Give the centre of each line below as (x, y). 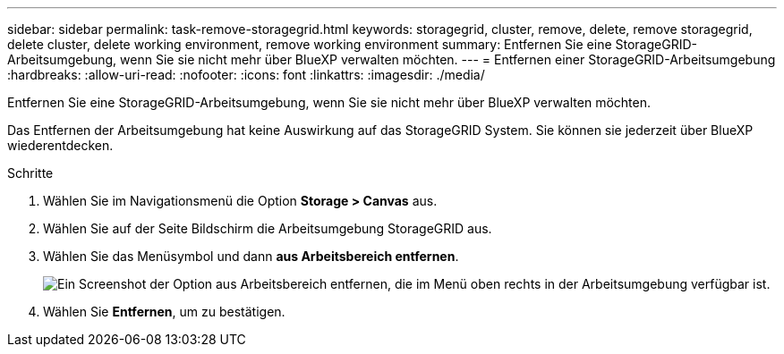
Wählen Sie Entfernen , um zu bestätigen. (164, 312)
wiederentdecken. (60, 145)
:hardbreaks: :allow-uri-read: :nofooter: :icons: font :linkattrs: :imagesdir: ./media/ (246, 75)
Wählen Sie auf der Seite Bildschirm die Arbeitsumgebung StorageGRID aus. (268, 228)
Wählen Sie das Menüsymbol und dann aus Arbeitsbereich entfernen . (251, 256)
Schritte (30, 173)
